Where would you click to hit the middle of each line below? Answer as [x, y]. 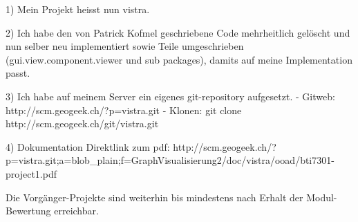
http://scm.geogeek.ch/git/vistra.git [82, 123]
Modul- [322, 197]
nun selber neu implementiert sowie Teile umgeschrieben [125, 46]
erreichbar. [76, 211]
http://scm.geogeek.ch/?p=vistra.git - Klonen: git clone [124, 110]
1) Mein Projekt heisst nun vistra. [78, 9]
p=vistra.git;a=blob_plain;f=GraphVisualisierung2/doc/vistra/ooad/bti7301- [170, 160]
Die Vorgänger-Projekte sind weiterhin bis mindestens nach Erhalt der [154, 197]
